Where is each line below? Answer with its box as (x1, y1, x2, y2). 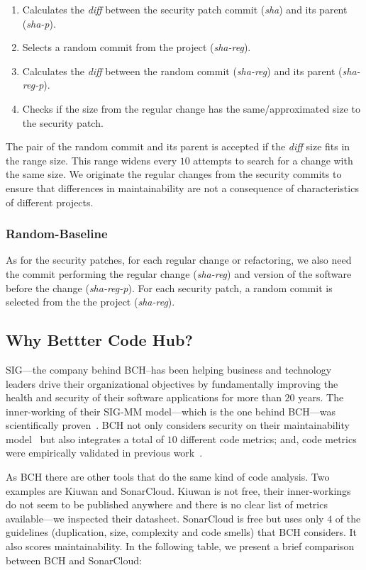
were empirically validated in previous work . (6, 445, 203, 460)
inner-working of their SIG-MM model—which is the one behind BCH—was (6, 403, 335, 418)
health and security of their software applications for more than (6, 390, 282, 405)
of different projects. (6, 194, 94, 209)
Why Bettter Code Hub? (6, 329, 193, 351)
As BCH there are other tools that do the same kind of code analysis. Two (6, 469, 330, 484)
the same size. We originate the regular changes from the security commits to (6, 167, 342, 181)
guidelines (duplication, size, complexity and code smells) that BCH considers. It (6, 525, 357, 540)
